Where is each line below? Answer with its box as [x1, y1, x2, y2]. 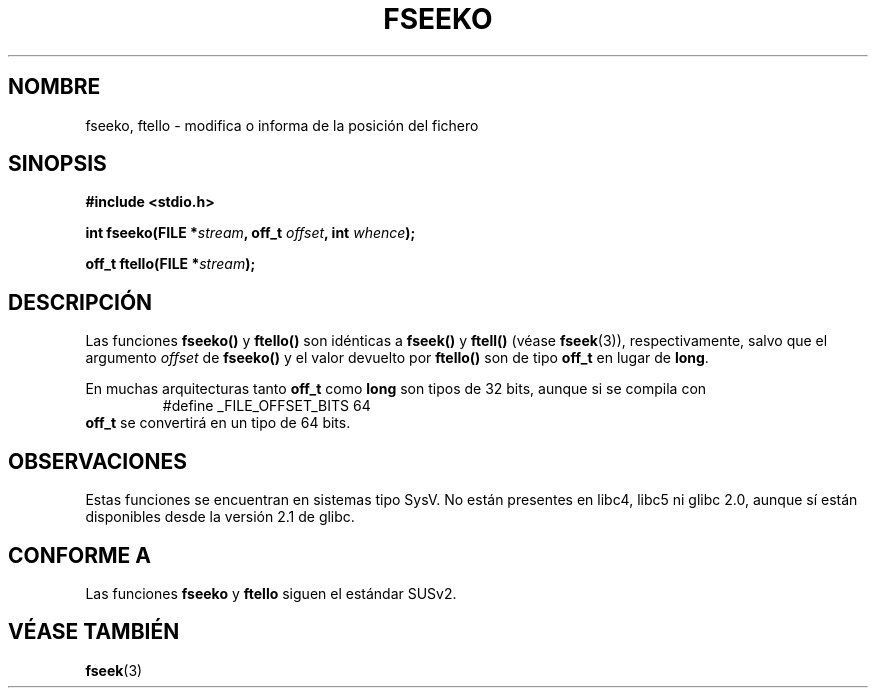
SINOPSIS [8, 151, 107, 177]
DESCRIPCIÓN [8, 289, 153, 315]
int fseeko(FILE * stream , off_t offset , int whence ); [85, 224, 416, 242]
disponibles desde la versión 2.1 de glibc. [85, 508, 355, 526]
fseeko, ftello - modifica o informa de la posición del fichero [85, 116, 479, 134]
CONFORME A [8, 542, 151, 568]
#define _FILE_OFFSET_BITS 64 [162, 397, 371, 415]
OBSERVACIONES [8, 448, 187, 474]
